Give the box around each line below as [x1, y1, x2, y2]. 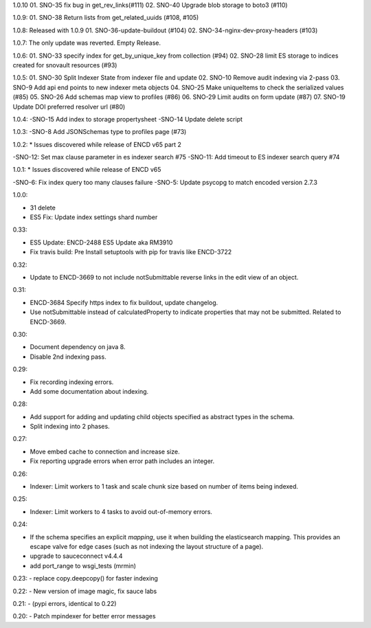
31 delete [30, 203, 56, 212]
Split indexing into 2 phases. [30, 423, 110, 431]
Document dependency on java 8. [30, 343, 126, 351]
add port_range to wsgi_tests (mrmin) [30, 561, 137, 570]
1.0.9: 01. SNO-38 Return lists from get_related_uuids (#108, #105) [12, 14, 199, 22]
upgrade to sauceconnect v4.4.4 [30, 552, 123, 560]
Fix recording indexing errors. [30, 378, 114, 386]
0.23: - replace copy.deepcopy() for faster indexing [12, 574, 158, 583]
